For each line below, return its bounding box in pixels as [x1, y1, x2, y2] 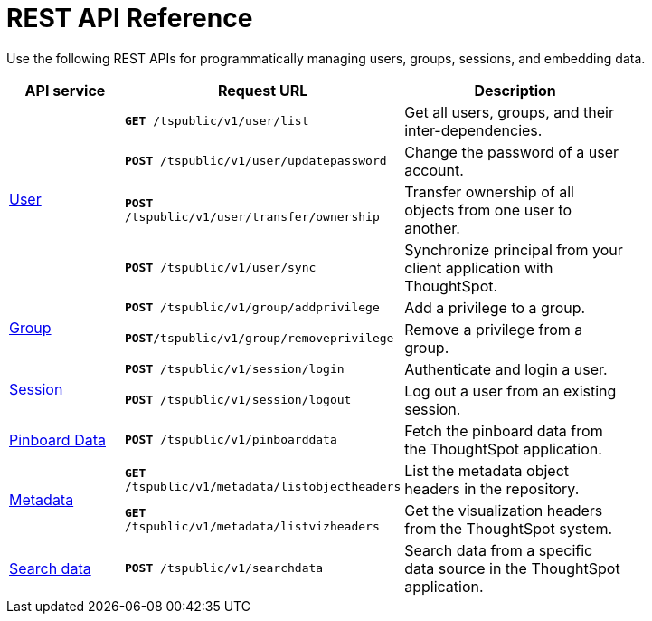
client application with [404, 258, 553, 277]
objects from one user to [404, 200, 572, 219]
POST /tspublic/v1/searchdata [124, 561, 324, 576]
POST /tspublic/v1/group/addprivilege [124, 301, 380, 315]
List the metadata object [404, 461, 570, 480]
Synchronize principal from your [404, 240, 623, 259]
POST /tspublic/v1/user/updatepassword [124, 154, 387, 168]
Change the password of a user [404, 142, 619, 161]
